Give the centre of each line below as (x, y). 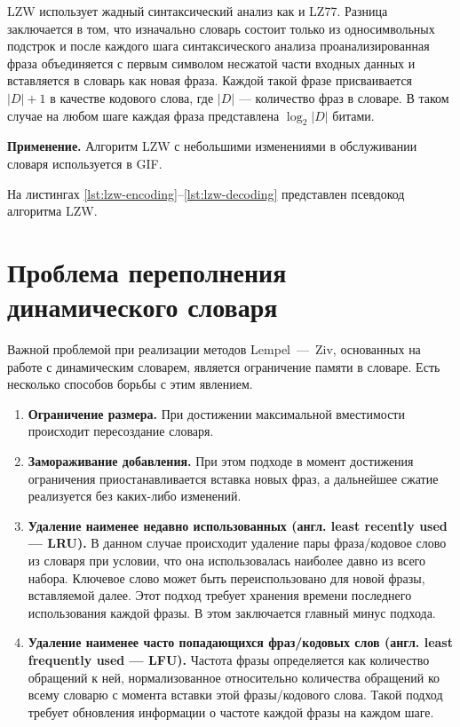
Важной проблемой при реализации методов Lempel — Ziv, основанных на (214, 349)
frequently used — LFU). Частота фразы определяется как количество (229, 659)
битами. (353, 115)
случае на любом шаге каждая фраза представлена (143, 115)
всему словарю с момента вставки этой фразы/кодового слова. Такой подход (235, 695)
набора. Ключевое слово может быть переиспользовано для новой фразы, (226, 577)
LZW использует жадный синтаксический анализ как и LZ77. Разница (198, 11)
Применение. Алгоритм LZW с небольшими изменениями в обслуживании (212, 146)
